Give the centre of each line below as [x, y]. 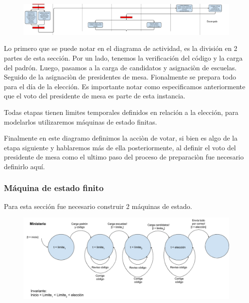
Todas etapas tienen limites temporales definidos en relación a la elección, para [121, 112]
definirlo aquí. [25, 166]
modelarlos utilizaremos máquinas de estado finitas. [81, 121]
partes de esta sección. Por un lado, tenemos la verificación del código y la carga [123, 57]
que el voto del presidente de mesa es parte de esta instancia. [95, 96]
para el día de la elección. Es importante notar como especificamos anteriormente [125, 86]
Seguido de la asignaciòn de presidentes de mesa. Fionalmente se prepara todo [120, 77]
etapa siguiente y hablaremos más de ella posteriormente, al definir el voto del [120, 147]
